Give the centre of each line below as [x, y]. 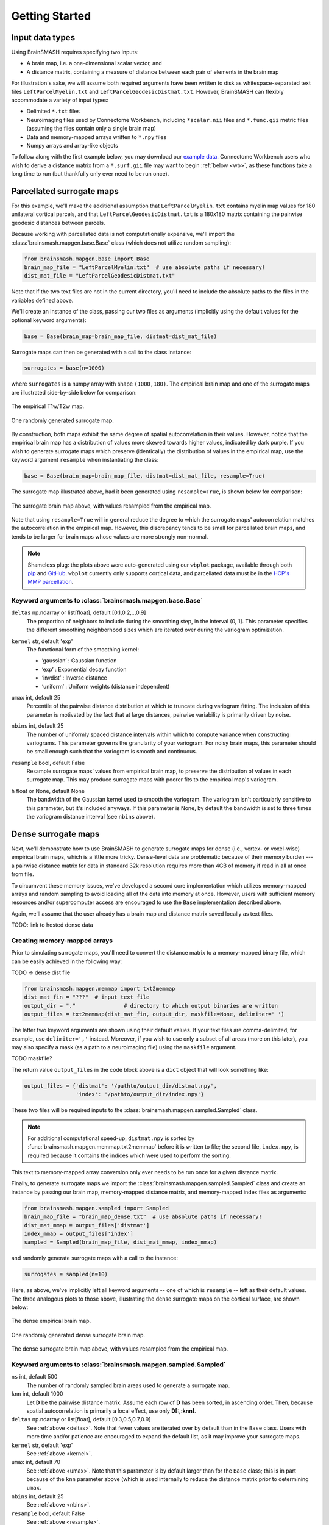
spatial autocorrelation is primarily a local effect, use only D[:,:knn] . [111, 1411]
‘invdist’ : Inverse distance [74, 678]
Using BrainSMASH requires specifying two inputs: [75, 52]
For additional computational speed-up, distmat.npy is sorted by [111, 1138]
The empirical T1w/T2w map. [48, 406]
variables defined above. [42, 300]
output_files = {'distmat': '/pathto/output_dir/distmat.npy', [121, 1085]
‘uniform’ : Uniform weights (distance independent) [106, 686]
